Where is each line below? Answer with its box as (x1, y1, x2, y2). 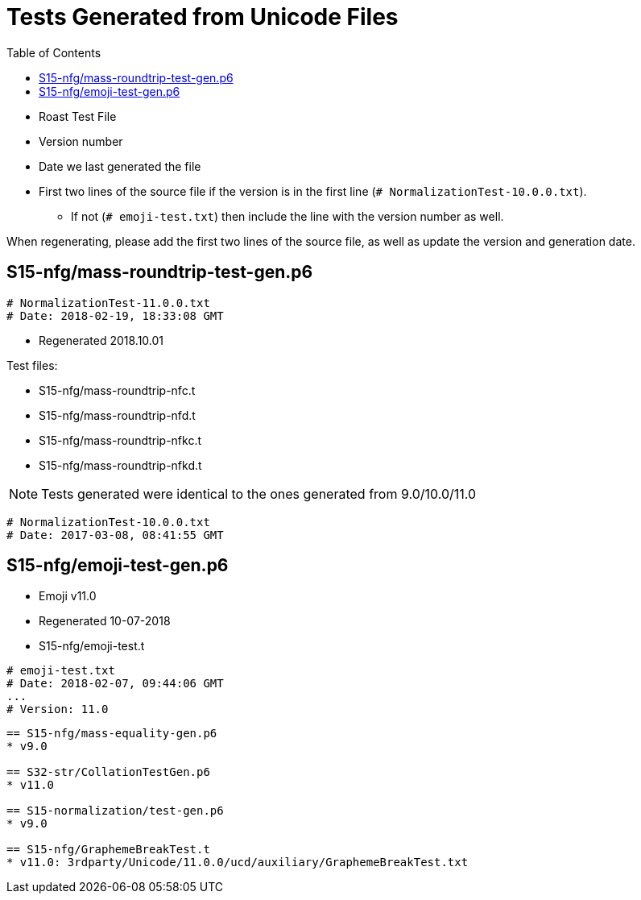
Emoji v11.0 (39, 589, 97, 603)
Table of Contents (6, 45, 101, 60)
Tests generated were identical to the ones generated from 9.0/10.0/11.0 (41, 485, 477, 502)
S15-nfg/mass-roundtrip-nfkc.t (39, 433, 202, 447)
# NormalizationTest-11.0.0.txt (6, 296, 210, 309)
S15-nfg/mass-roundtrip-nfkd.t (39, 458, 202, 472)
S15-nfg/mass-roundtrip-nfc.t (39, 383, 196, 397)
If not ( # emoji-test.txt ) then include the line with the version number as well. (71, 209, 504, 223)
